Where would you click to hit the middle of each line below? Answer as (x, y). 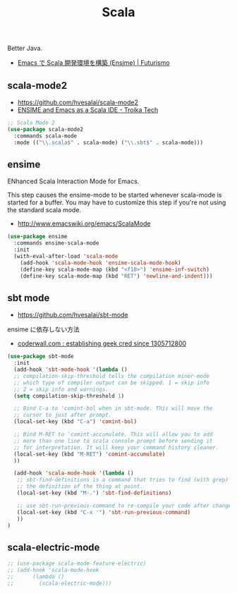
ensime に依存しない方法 (43, 329)
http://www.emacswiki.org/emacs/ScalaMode (84, 224)
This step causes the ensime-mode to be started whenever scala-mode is (115, 195)
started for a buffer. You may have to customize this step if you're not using (117, 202)
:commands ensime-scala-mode (56, 243)
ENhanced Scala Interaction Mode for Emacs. (73, 181)
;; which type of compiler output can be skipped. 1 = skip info (112, 383)
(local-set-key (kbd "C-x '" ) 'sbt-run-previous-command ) (104, 512)
